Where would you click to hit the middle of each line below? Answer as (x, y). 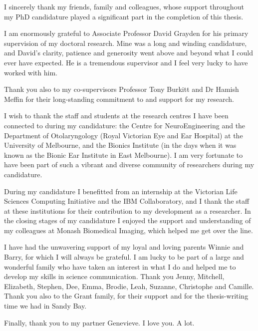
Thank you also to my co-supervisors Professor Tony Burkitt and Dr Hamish (122, 89)
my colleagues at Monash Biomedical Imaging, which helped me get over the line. (129, 230)
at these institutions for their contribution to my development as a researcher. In (128, 210)
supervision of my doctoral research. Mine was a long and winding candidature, (126, 43)
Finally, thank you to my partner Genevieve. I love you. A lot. (99, 322)
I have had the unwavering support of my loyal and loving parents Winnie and (124, 247)
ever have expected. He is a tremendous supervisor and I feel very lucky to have (126, 62)
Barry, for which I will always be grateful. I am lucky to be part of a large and (124, 257)
